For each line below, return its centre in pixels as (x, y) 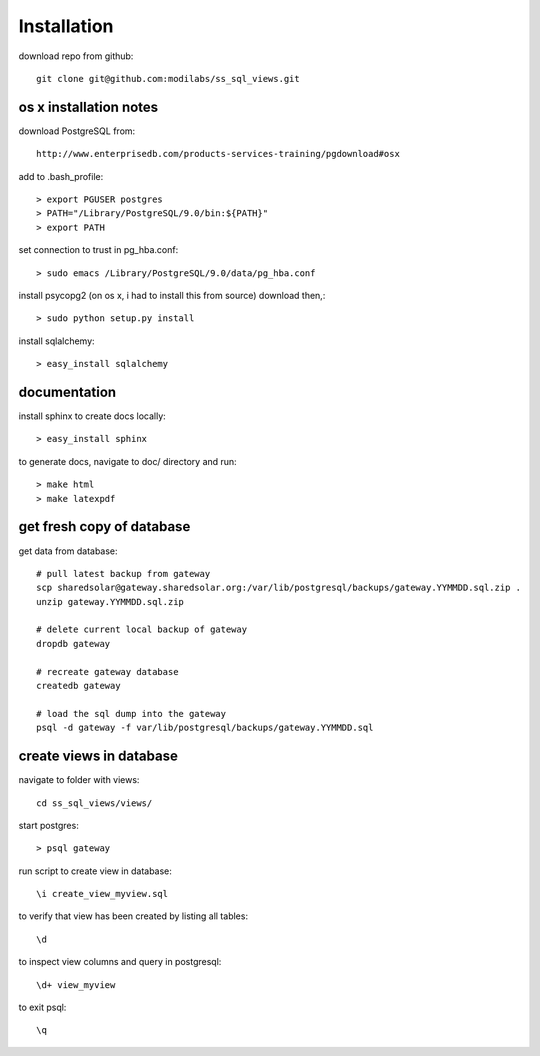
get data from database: (68, 551)
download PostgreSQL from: (77, 131)
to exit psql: (42, 1007)
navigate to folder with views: (79, 780)
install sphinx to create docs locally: (92, 416)
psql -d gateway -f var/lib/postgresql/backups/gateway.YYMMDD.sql (205, 728)
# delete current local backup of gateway (142, 629)
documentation (67, 391)
